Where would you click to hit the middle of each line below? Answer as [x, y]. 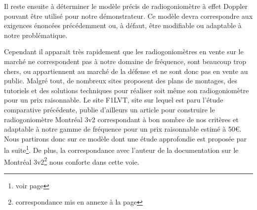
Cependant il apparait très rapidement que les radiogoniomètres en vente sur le [124, 52]
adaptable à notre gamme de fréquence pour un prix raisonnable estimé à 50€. [123, 129]
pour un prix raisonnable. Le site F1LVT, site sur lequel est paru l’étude [114, 100]
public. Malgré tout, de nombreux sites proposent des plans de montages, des [121, 81]
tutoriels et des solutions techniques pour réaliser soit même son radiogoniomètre [127, 90]
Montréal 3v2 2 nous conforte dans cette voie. [72, 161]
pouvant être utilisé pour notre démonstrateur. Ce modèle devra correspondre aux [128, 16]
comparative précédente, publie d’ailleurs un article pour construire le [109, 109]
